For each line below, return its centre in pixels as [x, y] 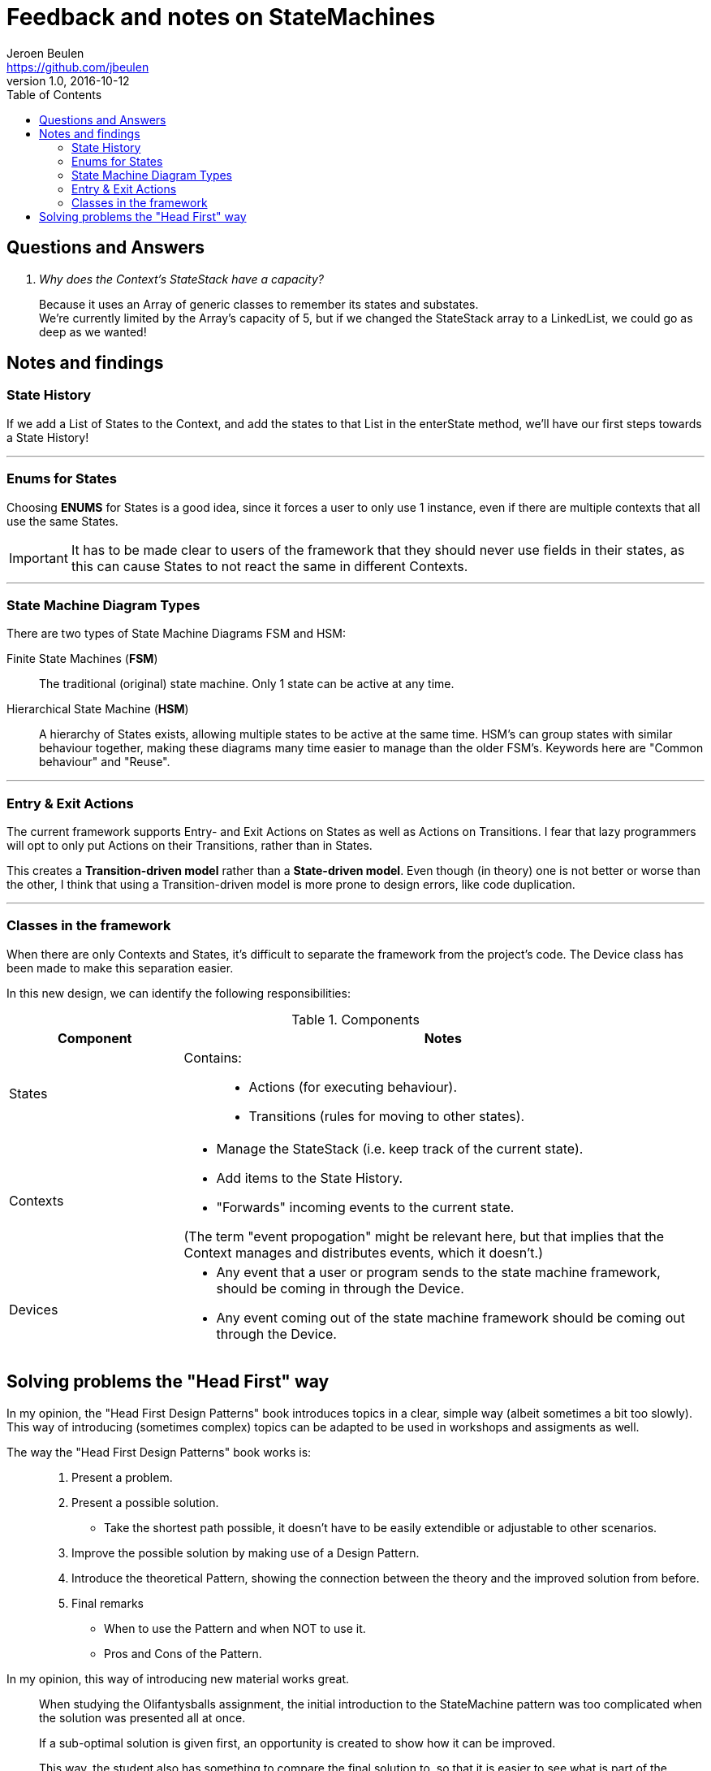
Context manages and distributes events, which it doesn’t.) [363, 1252]
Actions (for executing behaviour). [353, 1087]
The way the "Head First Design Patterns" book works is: [159, 1452]
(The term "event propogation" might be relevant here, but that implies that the [424, 1236]
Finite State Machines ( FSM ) [82, 659]
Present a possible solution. [145, 1502]
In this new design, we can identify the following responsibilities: [179, 993]
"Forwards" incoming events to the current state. [365, 1207]
